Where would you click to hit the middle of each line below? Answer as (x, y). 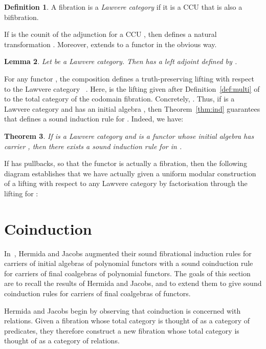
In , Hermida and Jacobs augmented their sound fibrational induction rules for (128, 253)
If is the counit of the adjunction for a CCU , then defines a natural (110, 34)
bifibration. (21, 17)
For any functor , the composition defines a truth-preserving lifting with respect (129, 78)
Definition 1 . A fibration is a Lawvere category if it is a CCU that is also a (123, 7)
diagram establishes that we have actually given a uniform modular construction (130, 173)
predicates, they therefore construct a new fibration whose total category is (122, 330)
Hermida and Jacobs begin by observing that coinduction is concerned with (123, 310)
